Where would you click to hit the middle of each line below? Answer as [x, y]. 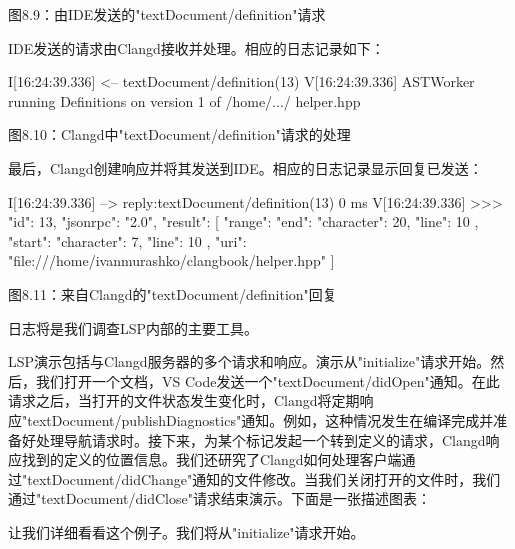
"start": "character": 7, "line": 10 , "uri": [127, 240]
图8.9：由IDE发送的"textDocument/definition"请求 [167, 14]
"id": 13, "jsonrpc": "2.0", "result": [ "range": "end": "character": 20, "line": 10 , [243, 221]
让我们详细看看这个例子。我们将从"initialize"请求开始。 [186, 531]
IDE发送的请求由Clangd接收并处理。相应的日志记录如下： [196, 47]
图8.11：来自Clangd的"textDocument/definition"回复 [172, 293]
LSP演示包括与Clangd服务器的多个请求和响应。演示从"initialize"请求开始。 [249, 361]
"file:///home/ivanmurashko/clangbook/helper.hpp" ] [171, 260]
